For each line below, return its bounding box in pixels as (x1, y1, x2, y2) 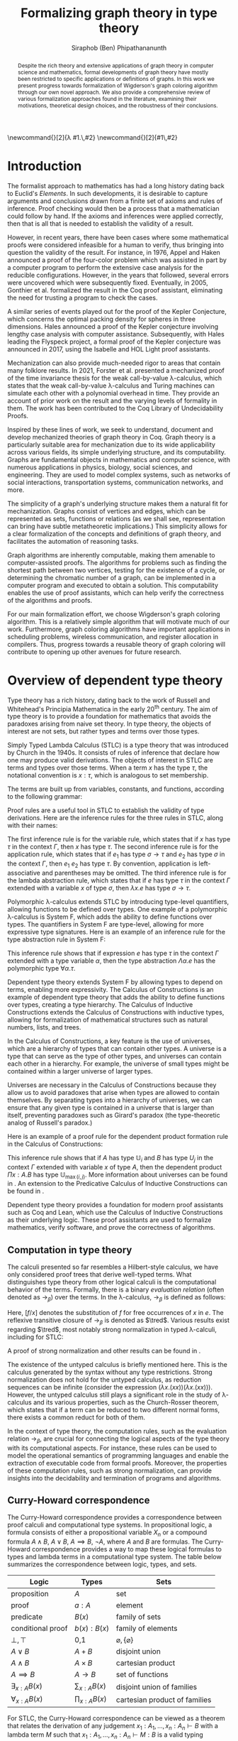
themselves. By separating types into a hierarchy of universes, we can (7, 1096, 212, 1104)
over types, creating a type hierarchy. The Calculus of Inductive (7, 1000, 193, 1009)
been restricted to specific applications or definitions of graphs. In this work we (17, 75, 215, 82)
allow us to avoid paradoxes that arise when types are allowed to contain (7, 1088, 220, 1096)
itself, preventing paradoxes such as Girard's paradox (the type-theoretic (7, 1110, 221, 1119)
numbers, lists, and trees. (7, 1022, 81, 1031)
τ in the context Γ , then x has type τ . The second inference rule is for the (7, 843, 219, 851)
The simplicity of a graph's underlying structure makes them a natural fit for (7, 499, 229, 508)
